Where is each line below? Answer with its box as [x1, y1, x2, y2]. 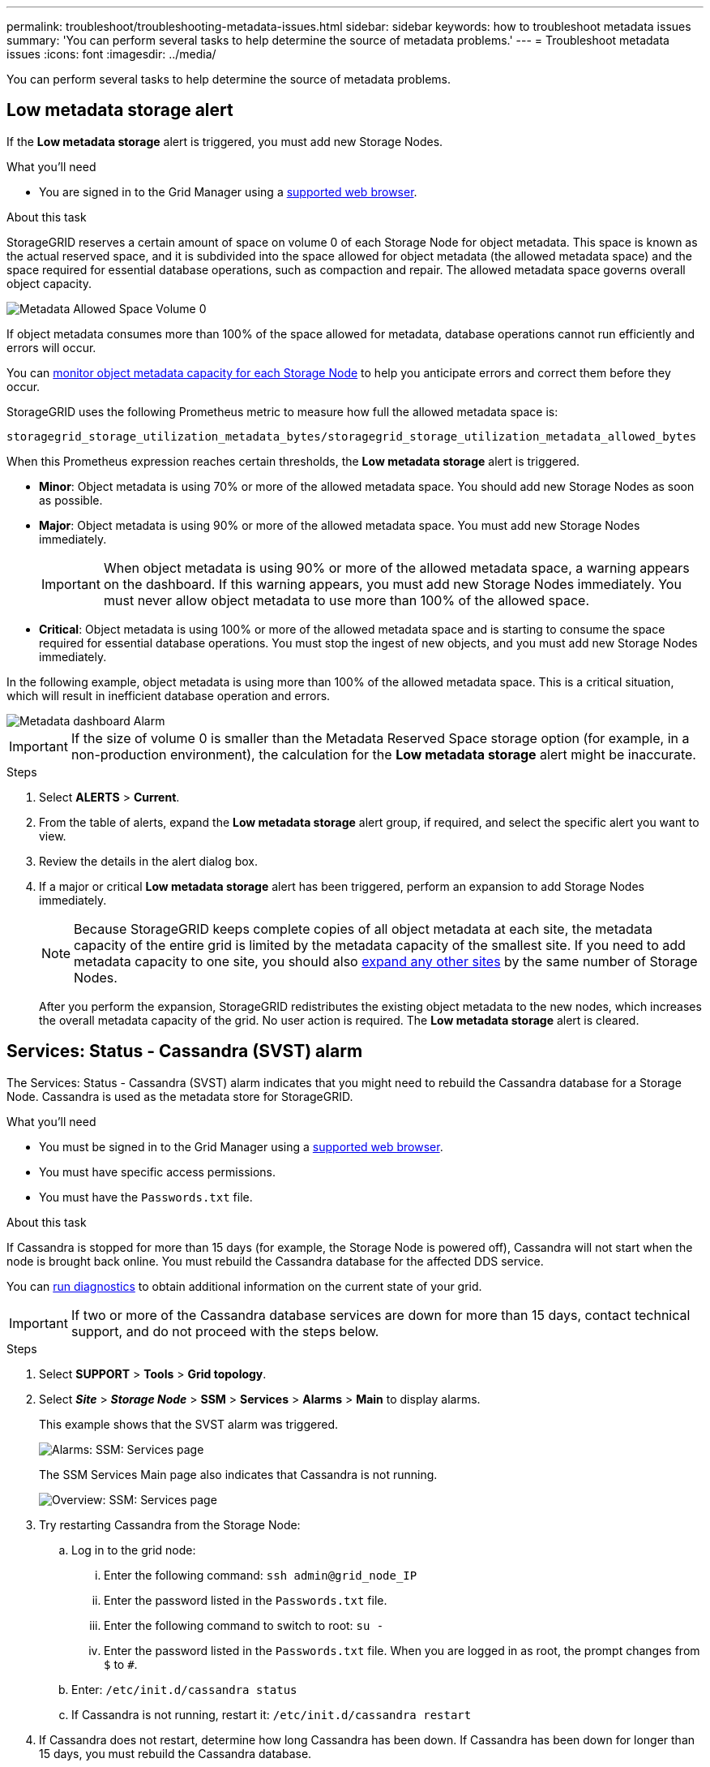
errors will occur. [6, 340, 96, 355]
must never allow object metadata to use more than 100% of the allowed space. [103, 591, 590, 608]
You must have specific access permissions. [39, 1164, 276, 1179]
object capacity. [6, 276, 92, 290]
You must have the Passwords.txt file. [39, 1189, 253, 1204]
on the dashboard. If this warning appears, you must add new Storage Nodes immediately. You [103, 575, 682, 592]
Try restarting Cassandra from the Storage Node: [39, 1517, 301, 1532]
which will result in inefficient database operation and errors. [6, 688, 331, 703]
